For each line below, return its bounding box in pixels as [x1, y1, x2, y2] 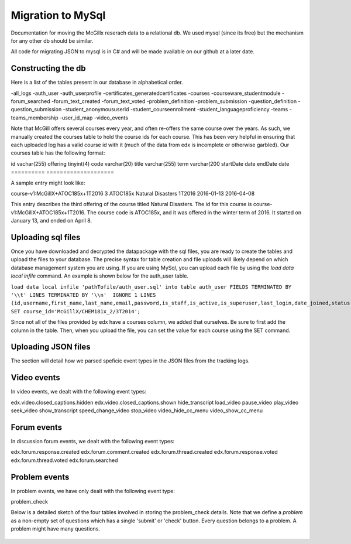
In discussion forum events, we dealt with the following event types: [11, 438, 175, 445]
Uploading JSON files [11, 342, 91, 352]
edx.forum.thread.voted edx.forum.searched [11, 457, 118, 464]
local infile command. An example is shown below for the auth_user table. [11, 272, 188, 279]
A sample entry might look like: [11, 179, 85, 186]
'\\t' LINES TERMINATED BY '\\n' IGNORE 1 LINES [11, 292, 156, 298]
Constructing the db [11, 63, 86, 73]
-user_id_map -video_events [59, 114, 129, 121]
